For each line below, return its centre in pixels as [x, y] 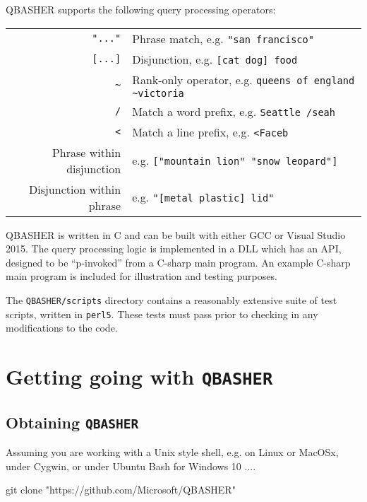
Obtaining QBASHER [72, 422]
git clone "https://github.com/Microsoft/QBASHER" [121, 490]
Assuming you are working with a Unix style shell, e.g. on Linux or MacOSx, [172, 452]
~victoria [158, 93]
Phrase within [86, 152]
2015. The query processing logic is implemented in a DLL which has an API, [174, 249]
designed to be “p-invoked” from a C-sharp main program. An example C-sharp [178, 262]
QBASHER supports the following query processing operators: [141, 9]
